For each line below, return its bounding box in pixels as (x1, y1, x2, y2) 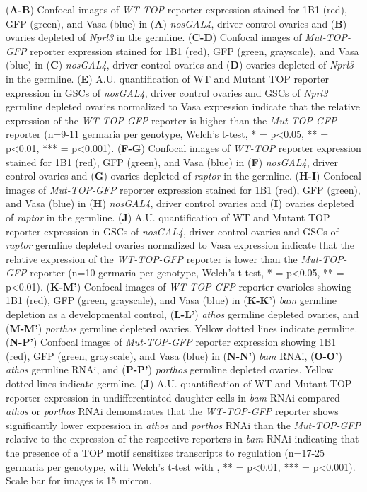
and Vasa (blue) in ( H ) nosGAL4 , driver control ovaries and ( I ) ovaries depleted (6, 196, 354, 211)
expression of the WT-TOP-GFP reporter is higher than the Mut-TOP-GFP (6, 112, 337, 127)
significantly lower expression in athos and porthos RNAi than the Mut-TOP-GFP (6, 417, 361, 432)
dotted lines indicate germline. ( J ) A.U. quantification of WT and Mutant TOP (6, 376, 352, 391)
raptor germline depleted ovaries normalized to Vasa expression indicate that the (6, 238, 355, 252)
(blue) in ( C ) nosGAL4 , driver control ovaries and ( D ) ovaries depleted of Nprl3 (6, 57, 354, 72)
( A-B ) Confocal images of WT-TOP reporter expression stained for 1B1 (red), (6, 2, 347, 16)
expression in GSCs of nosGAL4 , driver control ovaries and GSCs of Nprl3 (6, 85, 328, 100)
